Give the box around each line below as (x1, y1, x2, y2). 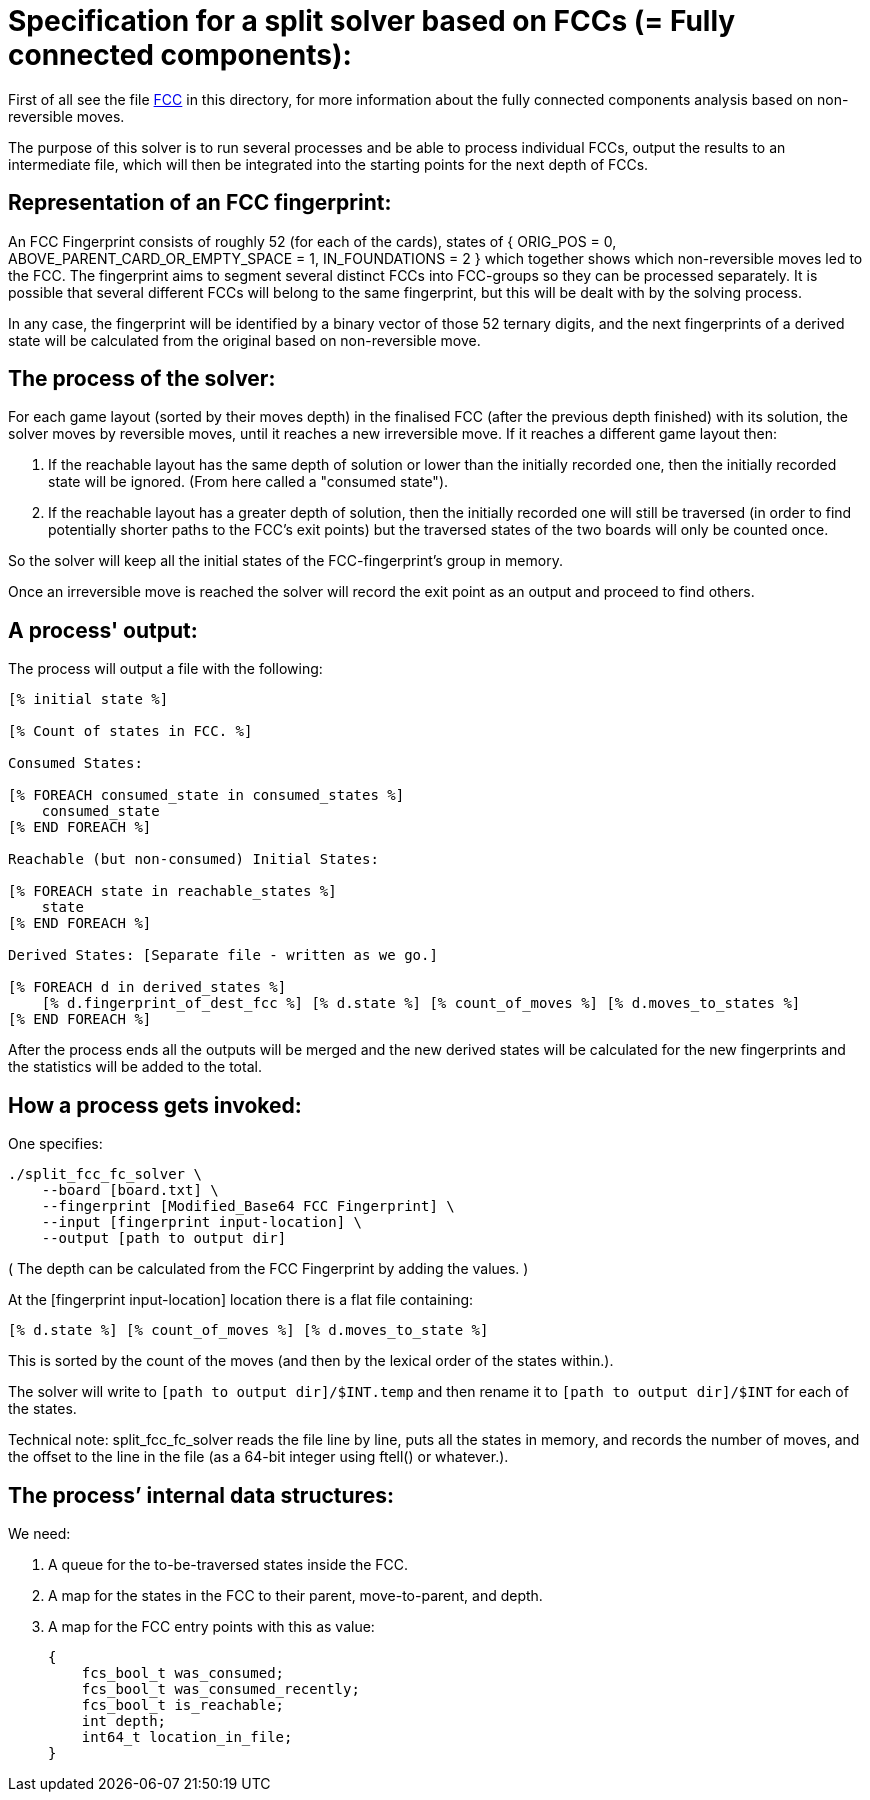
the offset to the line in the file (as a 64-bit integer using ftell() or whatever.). (8, 1448, 509, 1466)
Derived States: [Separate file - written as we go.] (8, 947, 438, 964)
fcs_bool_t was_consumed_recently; (81, 1680, 360, 1697)
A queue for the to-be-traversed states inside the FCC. (48, 1555, 409, 1573)
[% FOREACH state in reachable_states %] (8, 883, 337, 900)
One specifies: (8, 1135, 103, 1153)
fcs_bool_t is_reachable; (81, 1696, 285, 1713)
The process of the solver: (8, 366, 276, 392)
